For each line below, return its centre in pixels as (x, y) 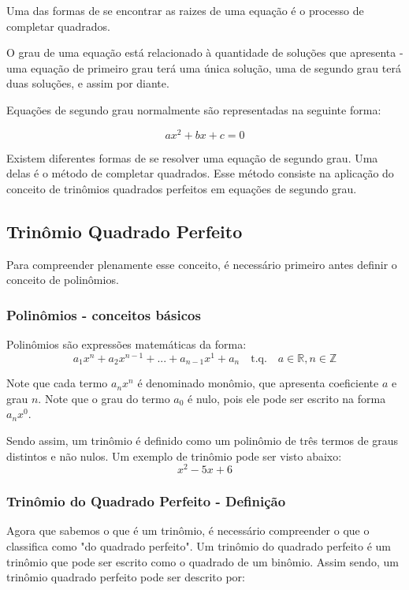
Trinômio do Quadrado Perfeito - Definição (146, 501)
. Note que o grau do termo (104, 398)
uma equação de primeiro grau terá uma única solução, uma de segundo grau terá (204, 67)
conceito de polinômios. (63, 280)
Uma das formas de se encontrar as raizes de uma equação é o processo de (185, 10)
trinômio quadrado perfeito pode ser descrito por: (126, 577)
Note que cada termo (57, 383)
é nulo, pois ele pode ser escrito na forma (287, 398)
